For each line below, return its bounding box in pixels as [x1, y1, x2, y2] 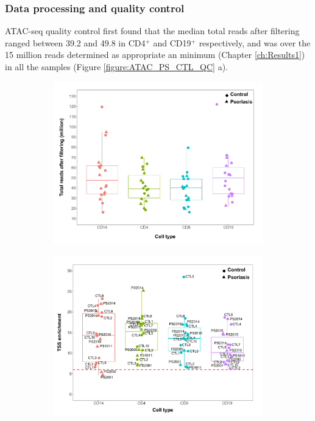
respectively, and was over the [199, 36, 311, 49]
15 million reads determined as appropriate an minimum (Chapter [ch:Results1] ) [5, 48, 305, 61]
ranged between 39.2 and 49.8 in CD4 [5, 36, 146, 49]
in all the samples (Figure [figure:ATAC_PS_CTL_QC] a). [5, 60, 228, 73]
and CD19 [153, 36, 191, 49]
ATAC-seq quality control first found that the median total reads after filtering [5, 24, 300, 37]
